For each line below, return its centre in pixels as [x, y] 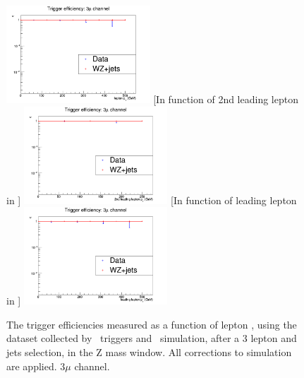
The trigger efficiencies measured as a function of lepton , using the [152, 324]
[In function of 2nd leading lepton [226, 99]
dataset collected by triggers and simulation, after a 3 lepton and [152, 338]
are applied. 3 [36, 366]
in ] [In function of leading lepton [152, 200]
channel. [92, 366]
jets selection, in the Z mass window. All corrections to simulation [149, 352]
